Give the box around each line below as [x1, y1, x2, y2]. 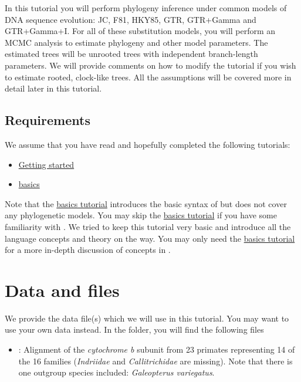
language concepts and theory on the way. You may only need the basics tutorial [5, 232, 295, 244]
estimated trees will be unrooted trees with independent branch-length [5, 48, 258, 60]
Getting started [18, 158, 75, 170]
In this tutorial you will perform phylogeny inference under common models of [5, 2, 287, 13]
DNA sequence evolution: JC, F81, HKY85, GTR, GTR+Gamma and [5, 13, 256, 25]
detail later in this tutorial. [5, 82, 102, 94]
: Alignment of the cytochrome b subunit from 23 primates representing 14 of [18, 343, 295, 356]
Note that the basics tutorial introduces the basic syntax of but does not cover [5, 197, 287, 209]
